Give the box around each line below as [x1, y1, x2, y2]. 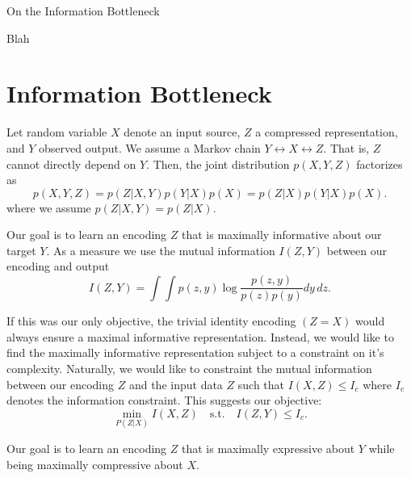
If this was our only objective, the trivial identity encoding [6, 312, 296, 329]
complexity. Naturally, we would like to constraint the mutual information [6, 359, 372, 376]
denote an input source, [124, 124, 241, 140]
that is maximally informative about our [182, 226, 382, 243]
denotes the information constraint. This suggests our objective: [6, 392, 322, 409]
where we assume [6, 199, 91, 216]
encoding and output [6, 258, 110, 275]
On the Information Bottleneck [6, 2, 160, 19]
